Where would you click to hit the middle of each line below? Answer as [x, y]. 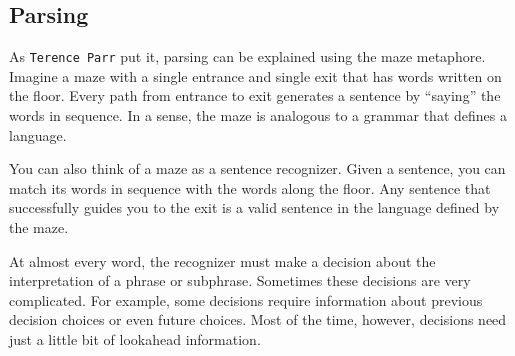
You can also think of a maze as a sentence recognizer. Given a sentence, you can [257, 168]
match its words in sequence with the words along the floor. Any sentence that [250, 187]
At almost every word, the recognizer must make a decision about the [222, 260]
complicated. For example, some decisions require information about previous [246, 299]
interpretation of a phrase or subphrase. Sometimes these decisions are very [240, 280]
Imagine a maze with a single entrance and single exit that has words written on [255, 75]
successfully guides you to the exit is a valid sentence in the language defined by [254, 207]
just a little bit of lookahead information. [135, 338]
